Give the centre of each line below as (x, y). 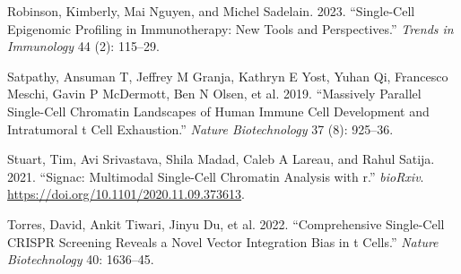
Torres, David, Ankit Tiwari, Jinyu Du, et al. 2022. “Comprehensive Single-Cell (226, 223)
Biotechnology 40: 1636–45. (81, 259)
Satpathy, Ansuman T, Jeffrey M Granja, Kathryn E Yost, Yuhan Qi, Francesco (228, 76)
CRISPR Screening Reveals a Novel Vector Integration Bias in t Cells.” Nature (223, 241)
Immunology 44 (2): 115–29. (83, 46)
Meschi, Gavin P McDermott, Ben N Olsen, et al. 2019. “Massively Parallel (214, 94)
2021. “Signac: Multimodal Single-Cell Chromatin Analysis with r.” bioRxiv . (216, 176)
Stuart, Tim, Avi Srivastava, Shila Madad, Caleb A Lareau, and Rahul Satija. (221, 159)
